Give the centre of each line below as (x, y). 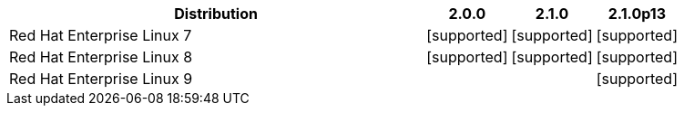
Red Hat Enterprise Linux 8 (101, 57)
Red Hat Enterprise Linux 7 (101, 35)
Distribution (216, 14)
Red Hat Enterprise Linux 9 (101, 79)
